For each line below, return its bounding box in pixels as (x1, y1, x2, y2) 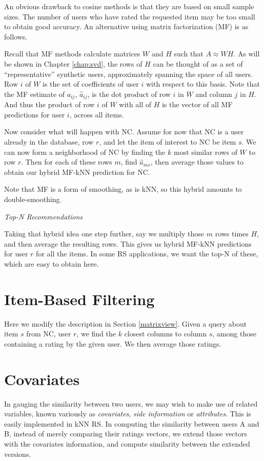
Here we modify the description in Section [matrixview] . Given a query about (4, 318, 247, 329)
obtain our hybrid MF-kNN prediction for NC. (4, 166, 150, 177)
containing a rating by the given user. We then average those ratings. (4, 338, 221, 349)
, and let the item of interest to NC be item (99, 136, 236, 147)
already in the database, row (4, 136, 94, 147)
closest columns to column (124, 328, 207, 339)
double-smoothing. (4, 193, 62, 204)
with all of (119, 99, 151, 110)
